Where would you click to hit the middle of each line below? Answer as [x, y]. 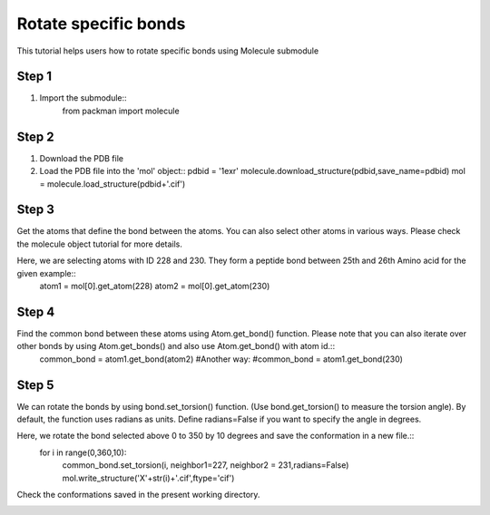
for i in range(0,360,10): [83, 452]
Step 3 [35, 210]
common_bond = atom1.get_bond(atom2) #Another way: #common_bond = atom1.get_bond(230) [221, 359]
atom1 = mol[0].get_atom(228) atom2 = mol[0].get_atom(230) [155, 286]
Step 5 [35, 385]
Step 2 [35, 136]
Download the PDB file [82, 158]
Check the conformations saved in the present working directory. [138, 494]
